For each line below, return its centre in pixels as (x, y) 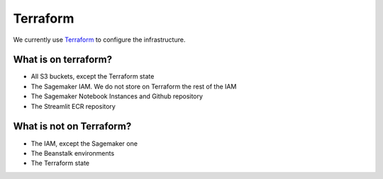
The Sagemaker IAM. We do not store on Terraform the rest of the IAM (134, 86)
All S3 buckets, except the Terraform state (93, 76)
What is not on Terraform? (72, 126)
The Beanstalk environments (73, 153)
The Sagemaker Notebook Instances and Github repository (117, 96)
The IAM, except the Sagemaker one (84, 143)
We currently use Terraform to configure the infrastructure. (99, 40)
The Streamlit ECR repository (73, 106)
